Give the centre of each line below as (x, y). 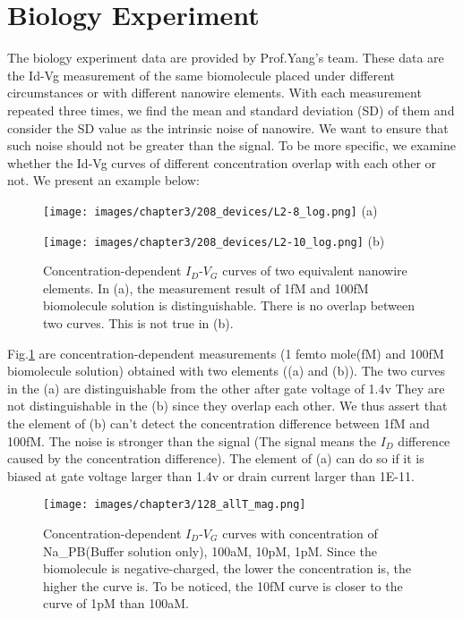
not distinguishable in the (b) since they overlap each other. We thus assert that (227, 406)
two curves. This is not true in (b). (138, 322)
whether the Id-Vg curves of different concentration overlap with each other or (222, 162)
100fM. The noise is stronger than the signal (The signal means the (192, 440)
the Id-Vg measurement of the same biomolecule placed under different (201, 75)
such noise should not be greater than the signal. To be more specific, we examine (231, 145)
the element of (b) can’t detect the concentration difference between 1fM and (219, 423)
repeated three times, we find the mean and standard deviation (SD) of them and (231, 110)
